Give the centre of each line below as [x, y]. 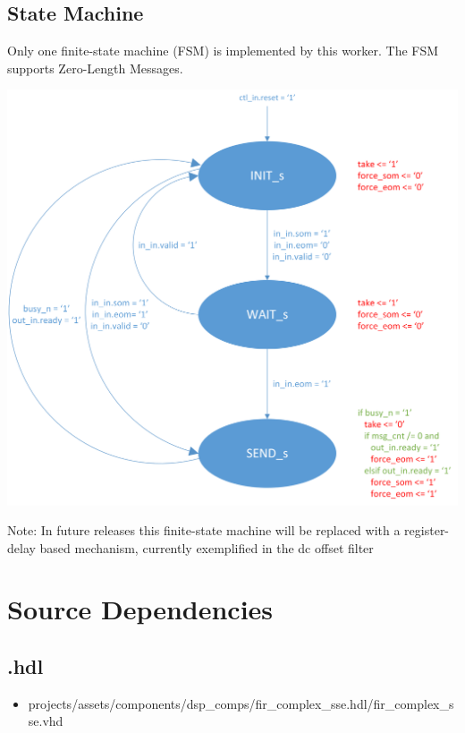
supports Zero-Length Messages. [95, 68]
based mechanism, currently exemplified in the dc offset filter [207, 547]
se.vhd [46, 721]
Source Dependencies [140, 609]
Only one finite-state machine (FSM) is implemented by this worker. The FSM [223, 51]
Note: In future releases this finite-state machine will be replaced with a [204, 530]
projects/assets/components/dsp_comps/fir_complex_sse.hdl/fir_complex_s [241, 703]
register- [427, 530]
